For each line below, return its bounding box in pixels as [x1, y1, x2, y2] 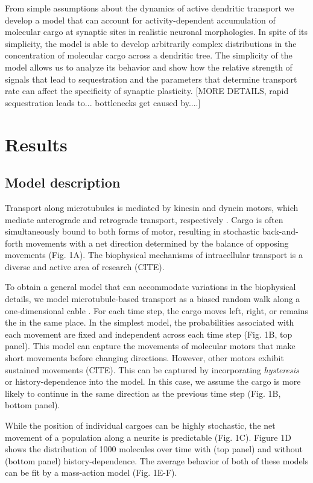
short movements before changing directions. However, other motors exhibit [5, 352, 284, 364]
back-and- [262, 225, 299, 238]
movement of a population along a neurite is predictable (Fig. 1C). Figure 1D [5, 431, 291, 443]
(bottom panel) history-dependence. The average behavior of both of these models [5, 454, 309, 467]
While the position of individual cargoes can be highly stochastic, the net [5, 419, 276, 432]
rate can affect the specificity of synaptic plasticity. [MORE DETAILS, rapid [5, 84, 289, 97]
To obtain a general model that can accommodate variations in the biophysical [5, 280, 296, 293]
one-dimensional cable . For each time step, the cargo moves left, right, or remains [5, 304, 309, 317]
